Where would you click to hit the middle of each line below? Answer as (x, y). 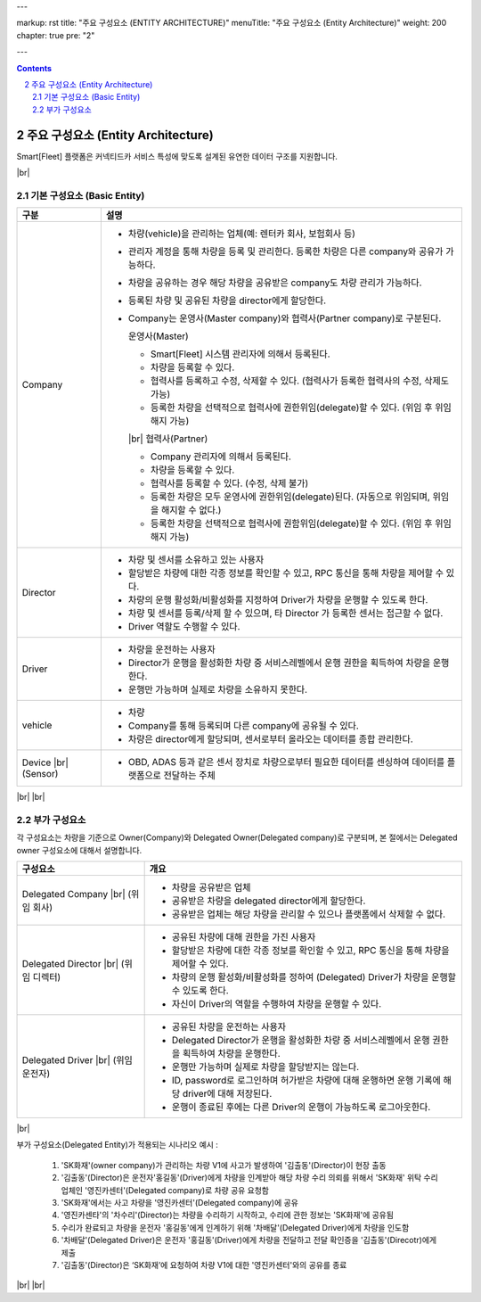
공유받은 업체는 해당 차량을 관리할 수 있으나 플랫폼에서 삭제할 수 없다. (308, 914)
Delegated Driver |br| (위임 (77, 1060)
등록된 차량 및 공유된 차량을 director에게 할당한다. (227, 301)
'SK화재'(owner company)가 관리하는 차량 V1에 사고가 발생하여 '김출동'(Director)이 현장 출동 (224, 1165)
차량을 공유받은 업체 (211, 887)
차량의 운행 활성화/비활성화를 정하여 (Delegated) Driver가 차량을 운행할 (314, 977)
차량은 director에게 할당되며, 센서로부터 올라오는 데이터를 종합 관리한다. (270, 739)
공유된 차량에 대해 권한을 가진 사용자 (244, 937)
